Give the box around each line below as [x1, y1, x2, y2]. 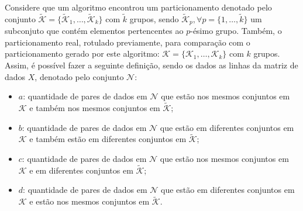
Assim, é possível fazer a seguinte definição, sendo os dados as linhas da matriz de [5, 59, 298, 71]
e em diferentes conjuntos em [29, 164, 133, 176]
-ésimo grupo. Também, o [190, 25, 282, 37]
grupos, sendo [129, 12, 179, 25]
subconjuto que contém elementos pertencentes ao [5, 25, 184, 37]
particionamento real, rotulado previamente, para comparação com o [5, 36, 250, 48]
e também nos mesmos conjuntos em [29, 102, 160, 114]
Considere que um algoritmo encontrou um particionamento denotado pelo [5, 1, 272, 13]
